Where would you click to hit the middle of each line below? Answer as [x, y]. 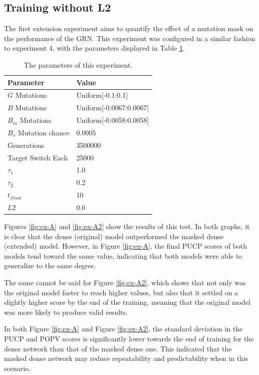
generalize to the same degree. [50, 265]
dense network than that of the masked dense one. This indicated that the [118, 348]
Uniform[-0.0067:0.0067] [113, 108]
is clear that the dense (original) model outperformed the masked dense [114, 236]
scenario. [18, 368]
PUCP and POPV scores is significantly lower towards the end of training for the [129, 339]
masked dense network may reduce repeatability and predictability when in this [126, 358]
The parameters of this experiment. [78, 64]
